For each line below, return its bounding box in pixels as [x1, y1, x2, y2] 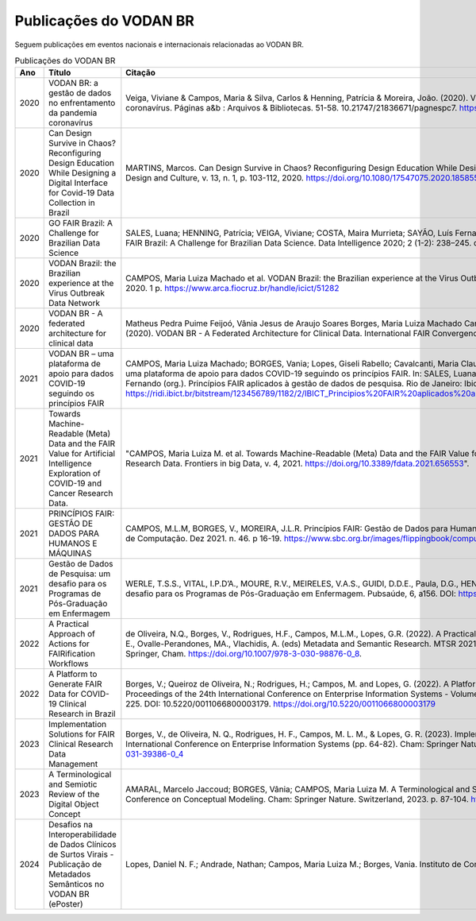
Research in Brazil [48, 708, 116, 719]
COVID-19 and [48, 478, 102, 489]
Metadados [48, 869, 91, 880]
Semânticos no [48, 879, 105, 890]
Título [48, 68, 71, 79]
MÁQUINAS [48, 548, 92, 559]
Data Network [48, 298, 101, 309]
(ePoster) [48, 899, 83, 910]
